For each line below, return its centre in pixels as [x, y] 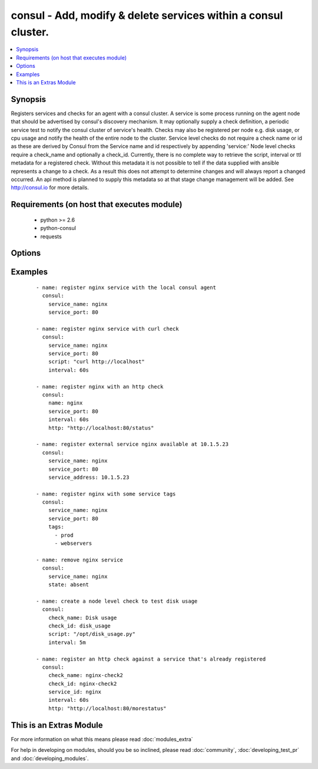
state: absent [69, 585]
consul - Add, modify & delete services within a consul [147, 15]
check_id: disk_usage [79, 626]
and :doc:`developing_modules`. [50, 758]
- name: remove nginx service [80, 560]
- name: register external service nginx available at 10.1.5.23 [132, 444]
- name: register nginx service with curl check [107, 328]
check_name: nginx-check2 [86, 676]
